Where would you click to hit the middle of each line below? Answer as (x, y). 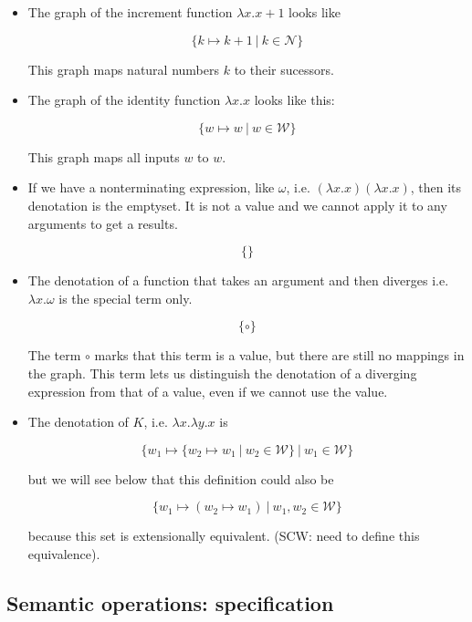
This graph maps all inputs (104, 156)
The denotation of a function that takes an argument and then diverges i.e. (238, 280)
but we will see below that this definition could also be (181, 478)
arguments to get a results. (103, 223)
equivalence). (64, 553)
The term (54, 355)
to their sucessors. (284, 69)
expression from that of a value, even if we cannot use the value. (208, 391)
